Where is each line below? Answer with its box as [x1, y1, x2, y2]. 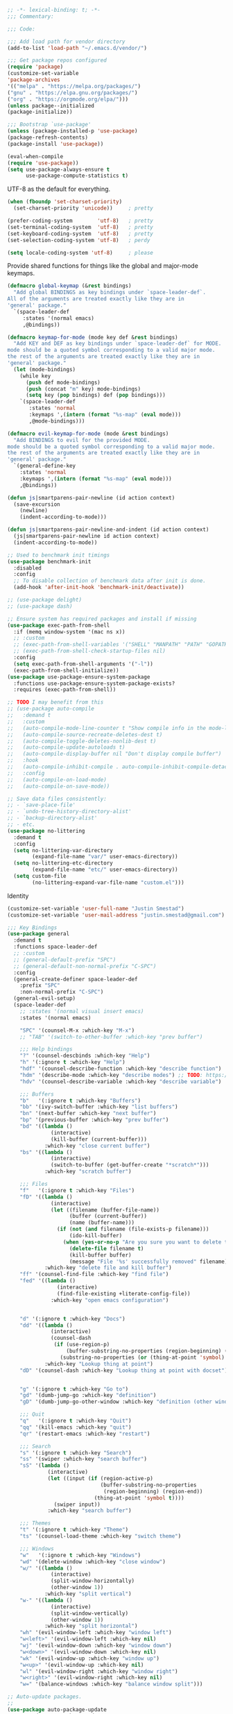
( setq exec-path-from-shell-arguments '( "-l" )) [13, 660, 154, 668]
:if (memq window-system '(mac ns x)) [13, 628, 126, 635]
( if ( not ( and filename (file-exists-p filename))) [56, 1225, 209, 1233]
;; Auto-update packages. [7, 1693, 82, 1700]
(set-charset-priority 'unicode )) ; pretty [13, 205, 154, 212]
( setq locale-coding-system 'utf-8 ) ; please [7, 249, 154, 256]
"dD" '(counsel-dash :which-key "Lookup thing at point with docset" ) [19, 1367, 228, 1374]
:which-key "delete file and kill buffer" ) [44, 1264, 172, 1271]
